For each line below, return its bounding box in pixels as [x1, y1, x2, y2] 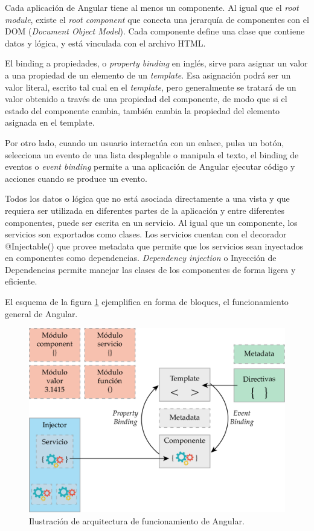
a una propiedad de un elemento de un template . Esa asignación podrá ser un [5, 68, 291, 81]
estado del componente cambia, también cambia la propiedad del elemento [5, 104, 280, 117]
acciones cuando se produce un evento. [5, 172, 147, 184]
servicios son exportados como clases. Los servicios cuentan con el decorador [5, 228, 287, 240]
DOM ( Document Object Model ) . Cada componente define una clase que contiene [5, 25, 305, 37]
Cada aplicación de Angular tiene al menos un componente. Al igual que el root [5, 1, 299, 13]
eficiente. [5, 275, 37, 288]
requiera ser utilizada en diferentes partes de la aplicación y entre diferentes [5, 204, 284, 216]
